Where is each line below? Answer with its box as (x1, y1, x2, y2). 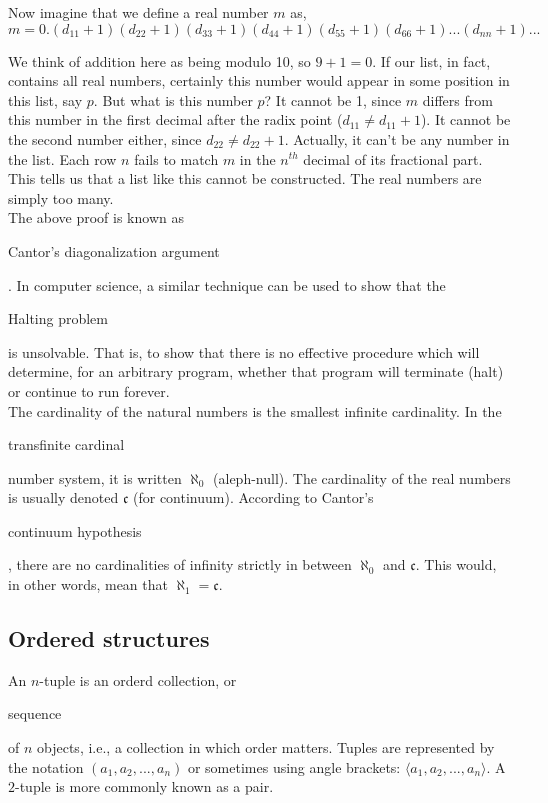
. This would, (415, 554, 497, 575)
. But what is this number (93, 89, 253, 110)
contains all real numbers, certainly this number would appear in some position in (8, 70, 510, 91)
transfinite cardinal (8, 434, 125, 455)
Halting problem (8, 308, 109, 329)
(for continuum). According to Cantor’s (133, 487, 374, 508)
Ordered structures (8, 623, 210, 654)
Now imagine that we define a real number (8, 2, 269, 22)
